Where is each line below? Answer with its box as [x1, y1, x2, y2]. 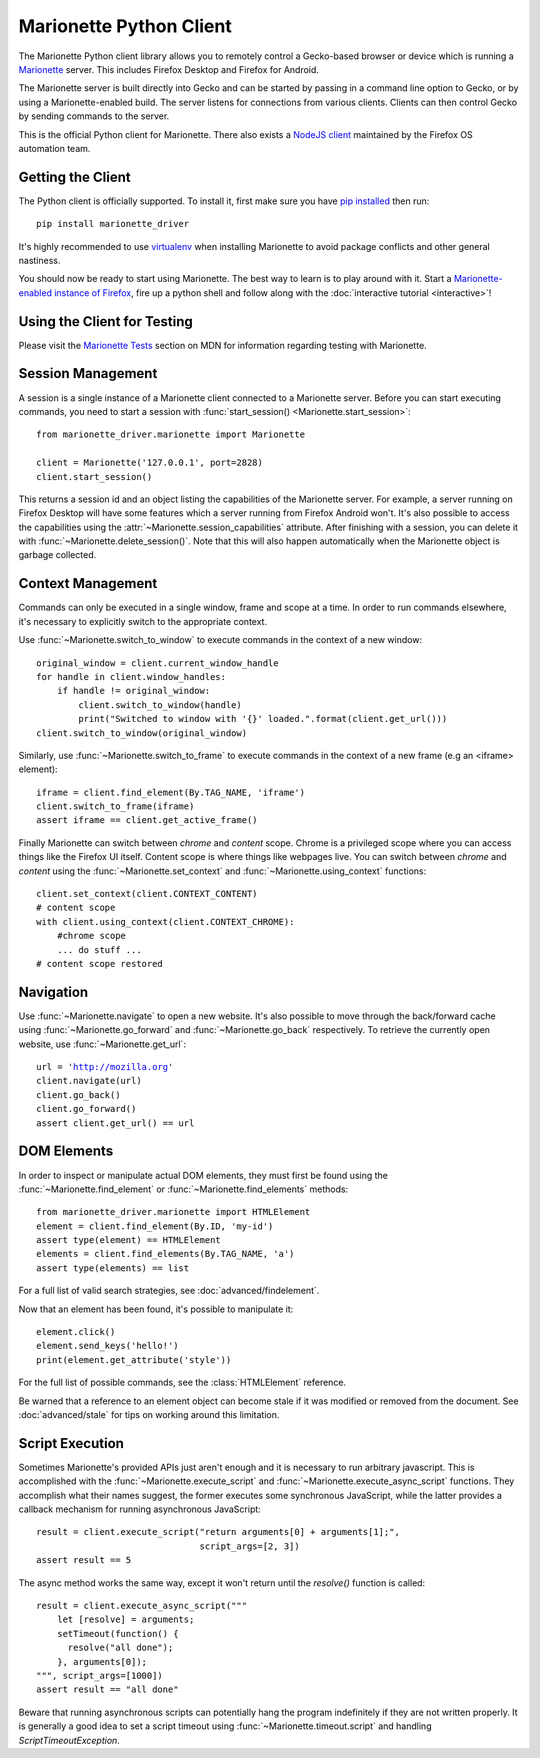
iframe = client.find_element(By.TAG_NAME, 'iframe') [36, 786, 305, 798]
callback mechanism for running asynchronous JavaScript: [18, 1503, 262, 1515]
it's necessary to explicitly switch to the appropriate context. [18, 615, 268, 627]
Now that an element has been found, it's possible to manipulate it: [18, 1303, 294, 1315]
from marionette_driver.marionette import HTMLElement [36, 1206, 311, 1218]
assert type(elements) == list [36, 1262, 190, 1274]
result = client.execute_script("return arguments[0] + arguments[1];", [36, 1526, 400, 1538]
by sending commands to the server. [18, 110, 170, 122]
